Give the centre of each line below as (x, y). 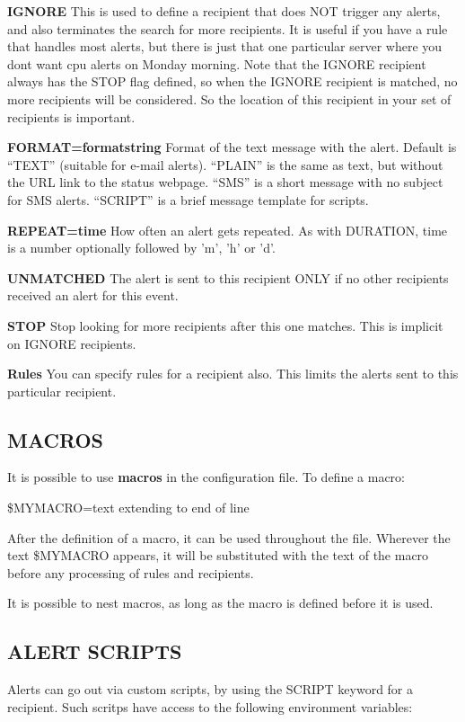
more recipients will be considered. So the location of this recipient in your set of (229, 98)
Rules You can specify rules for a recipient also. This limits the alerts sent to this (233, 374)
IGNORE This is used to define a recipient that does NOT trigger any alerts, (224, 11)
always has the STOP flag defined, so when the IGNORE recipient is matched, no (232, 81)
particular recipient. (62, 391)
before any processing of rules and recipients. (131, 572)
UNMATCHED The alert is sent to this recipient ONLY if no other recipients (228, 277)
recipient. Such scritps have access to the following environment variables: (210, 706)
